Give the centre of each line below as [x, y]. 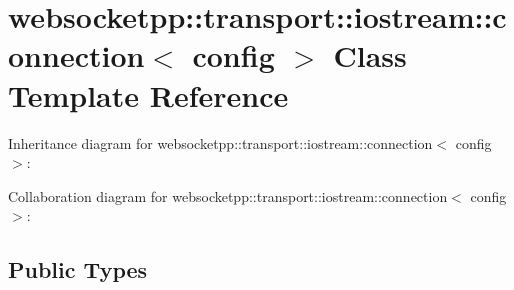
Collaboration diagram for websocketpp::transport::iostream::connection [228, 195]
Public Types [78, 269]
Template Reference [148, 94]
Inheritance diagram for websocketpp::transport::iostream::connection [220, 142]
